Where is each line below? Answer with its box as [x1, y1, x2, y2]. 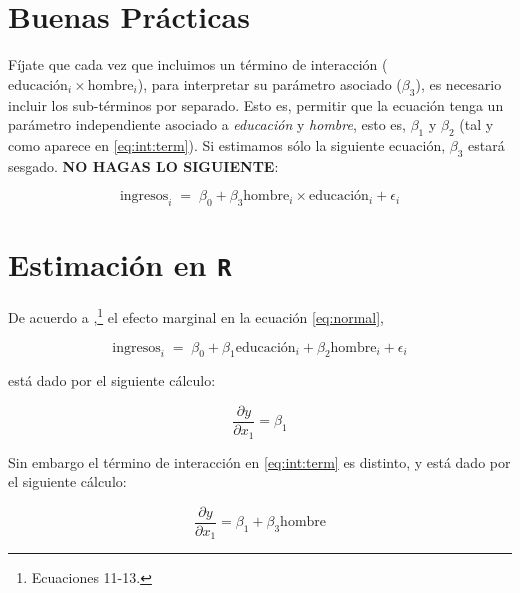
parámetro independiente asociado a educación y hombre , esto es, [8, 114, 406, 135]
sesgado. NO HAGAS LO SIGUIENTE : [8, 155, 279, 176]
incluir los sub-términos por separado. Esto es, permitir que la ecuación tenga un [8, 94, 504, 115]
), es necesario [415, 73, 502, 94]
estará [468, 134, 505, 155]
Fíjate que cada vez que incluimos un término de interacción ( [8, 54, 388, 75]
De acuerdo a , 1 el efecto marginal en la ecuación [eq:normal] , [8, 304, 385, 327]
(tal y [459, 114, 494, 135]
